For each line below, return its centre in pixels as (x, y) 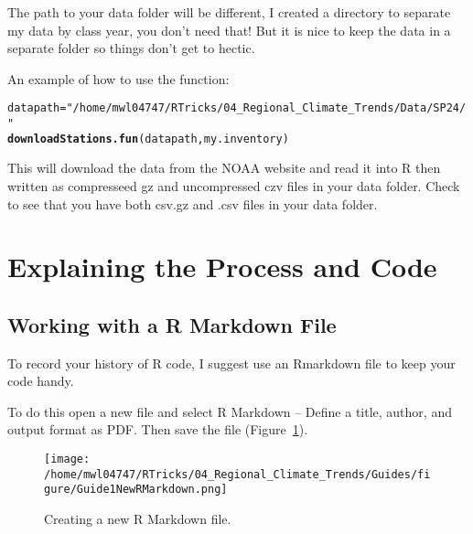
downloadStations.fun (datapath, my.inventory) (148, 139)
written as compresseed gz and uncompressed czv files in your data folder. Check (234, 185)
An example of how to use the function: (118, 78)
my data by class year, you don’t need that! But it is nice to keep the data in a (229, 30)
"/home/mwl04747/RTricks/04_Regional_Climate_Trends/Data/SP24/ (266, 108)
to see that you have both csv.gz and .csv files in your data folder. (193, 203)
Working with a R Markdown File (172, 324)
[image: (67, 459)
